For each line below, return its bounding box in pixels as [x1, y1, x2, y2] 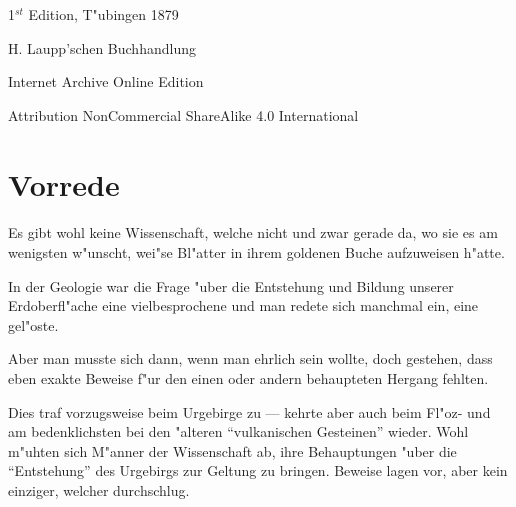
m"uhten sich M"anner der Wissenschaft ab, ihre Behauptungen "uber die [8, 440, 457, 461]
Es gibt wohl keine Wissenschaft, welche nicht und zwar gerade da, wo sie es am [8, 222, 498, 243]
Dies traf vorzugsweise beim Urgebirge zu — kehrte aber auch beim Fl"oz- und [8, 401, 491, 422]
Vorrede [8, 163, 120, 204]
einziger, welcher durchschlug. [8, 479, 190, 500]
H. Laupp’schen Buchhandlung [8, 37, 196, 58]
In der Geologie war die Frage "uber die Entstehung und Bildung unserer [8, 275, 454, 296]
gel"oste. [8, 314, 59, 335]
